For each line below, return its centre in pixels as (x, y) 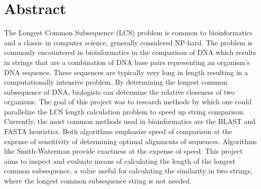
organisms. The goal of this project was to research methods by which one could (128, 102)
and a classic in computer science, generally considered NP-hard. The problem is (128, 42)
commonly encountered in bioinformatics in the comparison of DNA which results (130, 52)
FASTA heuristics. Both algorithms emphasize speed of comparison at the (118, 131)
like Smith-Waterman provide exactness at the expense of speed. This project (123, 151)
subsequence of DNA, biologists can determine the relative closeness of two (120, 91)
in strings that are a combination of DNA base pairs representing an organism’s (127, 62)
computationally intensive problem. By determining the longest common (116, 82)
